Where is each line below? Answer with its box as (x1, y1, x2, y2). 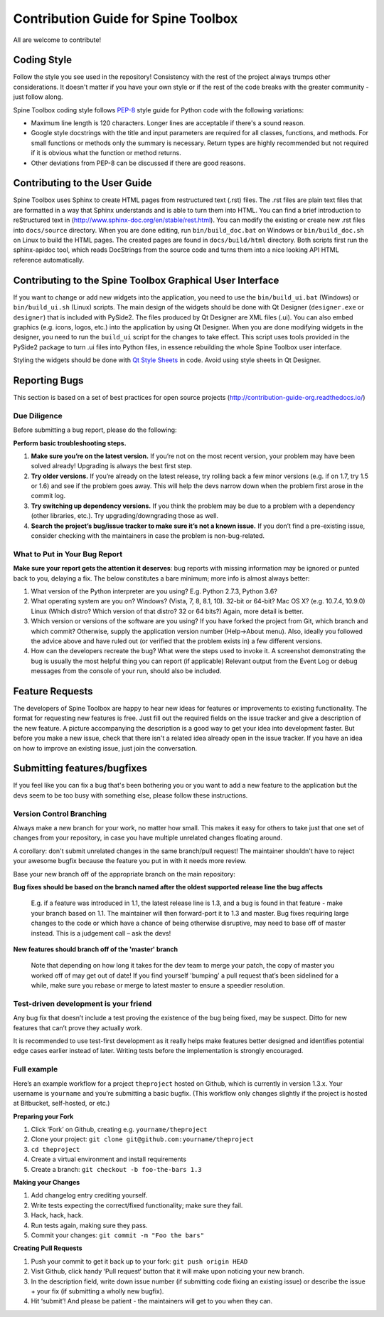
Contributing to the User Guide (13, 177, 152, 189)
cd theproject (31, 1146, 80, 1153)
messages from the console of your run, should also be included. (31, 667, 222, 675)
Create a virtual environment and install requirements (31, 1155, 187, 1163)
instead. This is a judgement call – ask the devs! (31, 929, 171, 937)
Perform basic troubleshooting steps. (13, 438, 127, 448)
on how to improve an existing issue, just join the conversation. (13, 744, 198, 752)
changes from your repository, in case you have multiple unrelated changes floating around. (13, 833, 283, 842)
